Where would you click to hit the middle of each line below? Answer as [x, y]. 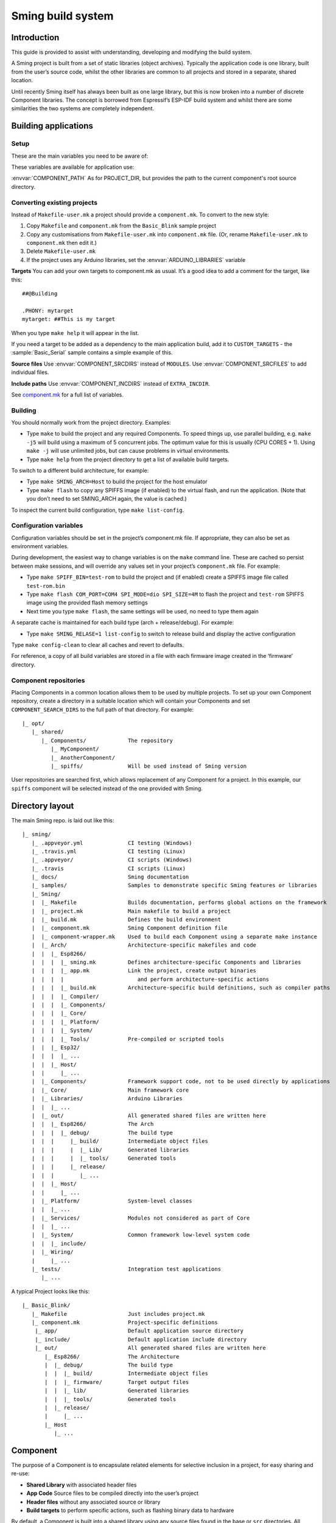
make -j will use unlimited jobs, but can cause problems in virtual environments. [128, 451]
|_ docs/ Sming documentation [110, 877]
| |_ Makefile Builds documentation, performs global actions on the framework [179, 903]
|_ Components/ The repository [107, 740]
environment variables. [40, 546]
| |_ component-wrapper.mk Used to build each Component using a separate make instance [174, 936]
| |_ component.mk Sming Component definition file [129, 928]
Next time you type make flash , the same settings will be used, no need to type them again [142, 611]
